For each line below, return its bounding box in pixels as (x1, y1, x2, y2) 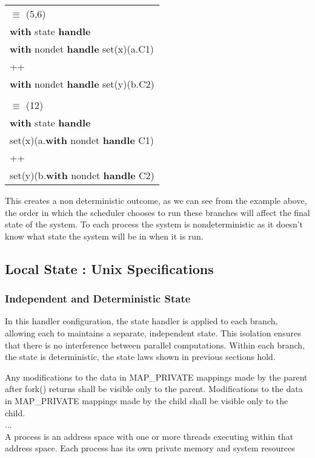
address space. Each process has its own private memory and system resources (5, 442, 295, 454)
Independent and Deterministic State (5, 291, 191, 306)
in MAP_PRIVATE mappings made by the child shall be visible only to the (5, 394, 288, 407)
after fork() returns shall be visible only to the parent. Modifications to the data (5, 382, 303, 395)
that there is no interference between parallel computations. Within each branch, (5, 338, 305, 351)
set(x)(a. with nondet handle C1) (10, 133, 154, 147)
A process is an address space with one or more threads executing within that (5, 430, 294, 442)
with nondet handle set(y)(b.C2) (10, 77, 154, 91)
